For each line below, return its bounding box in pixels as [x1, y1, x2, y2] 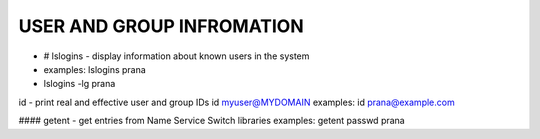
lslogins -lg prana [43, 78, 116, 90]
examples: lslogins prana [43, 63, 147, 75]
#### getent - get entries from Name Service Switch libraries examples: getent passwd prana [18, 115, 405, 127]
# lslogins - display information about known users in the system [43, 50, 310, 62]
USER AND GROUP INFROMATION [18, 15, 304, 37]
